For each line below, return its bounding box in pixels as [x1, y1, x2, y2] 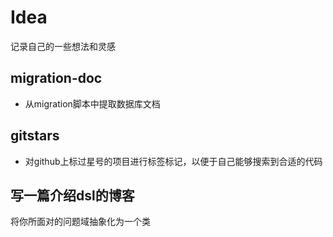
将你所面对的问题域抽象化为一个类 [10, 216, 151, 228]
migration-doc [10, 70, 103, 87]
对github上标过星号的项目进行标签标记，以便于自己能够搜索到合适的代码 [24, 155, 323, 167]
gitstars [10, 127, 60, 145]
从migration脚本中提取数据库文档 [24, 97, 161, 110]
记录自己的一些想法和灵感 [10, 40, 116, 52]
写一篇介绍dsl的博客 [10, 187, 135, 204]
